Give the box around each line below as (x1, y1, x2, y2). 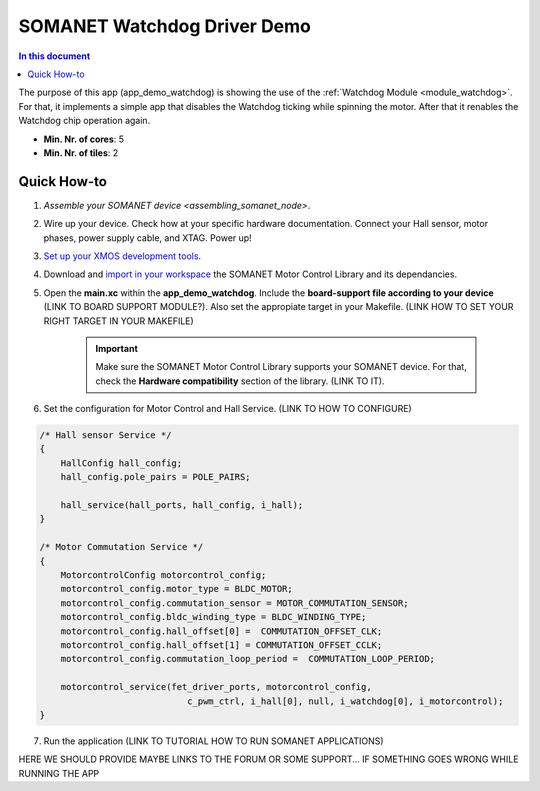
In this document (18, 50, 91, 62)
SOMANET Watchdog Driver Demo (18, 15, 312, 37)
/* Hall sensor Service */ (39, 430, 172, 441)
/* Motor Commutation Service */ (39, 541, 204, 553)
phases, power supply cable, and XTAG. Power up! (43, 231, 252, 244)
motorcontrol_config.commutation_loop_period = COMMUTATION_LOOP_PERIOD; (60, 653, 435, 665)
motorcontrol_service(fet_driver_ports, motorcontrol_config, (60, 681, 372, 693)
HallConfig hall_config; (60, 457, 183, 469)
